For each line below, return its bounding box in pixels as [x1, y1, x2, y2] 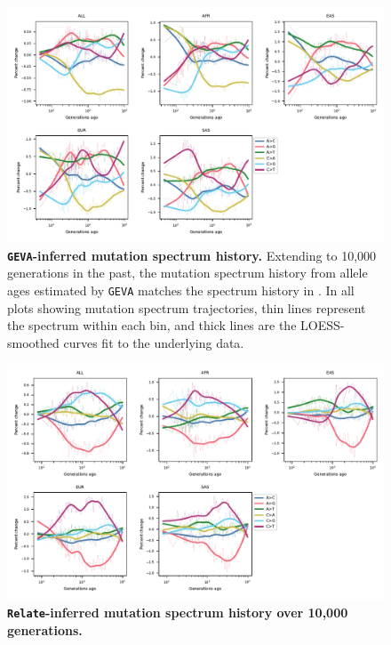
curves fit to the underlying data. [63, 333, 244, 351]
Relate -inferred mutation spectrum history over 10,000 [7, 602, 348, 621]
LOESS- [300, 316, 345, 335]
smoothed [7, 333, 60, 351]
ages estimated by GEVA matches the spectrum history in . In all [7, 280, 355, 299]
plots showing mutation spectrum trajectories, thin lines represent [7, 298, 366, 317]
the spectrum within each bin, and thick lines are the [7, 316, 297, 335]
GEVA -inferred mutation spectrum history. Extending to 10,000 [7, 246, 377, 264]
